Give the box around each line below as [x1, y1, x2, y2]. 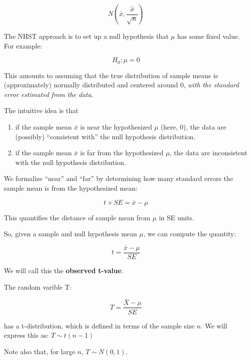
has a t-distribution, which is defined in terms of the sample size [4, 320, 195, 330]
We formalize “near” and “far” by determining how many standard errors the [4, 173, 233, 183]
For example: [4, 40, 43, 50]
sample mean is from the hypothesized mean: [4, 182, 138, 193]
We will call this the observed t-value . [4, 265, 124, 276]
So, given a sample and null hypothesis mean [4, 229, 137, 239]
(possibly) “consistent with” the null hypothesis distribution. [15, 131, 196, 141]
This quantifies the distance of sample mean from [4, 212, 151, 222]
